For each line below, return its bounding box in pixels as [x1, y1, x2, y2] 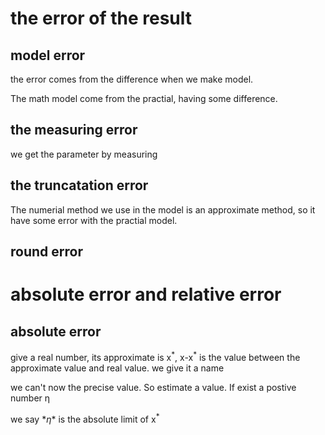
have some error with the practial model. [10, 214, 178, 226]
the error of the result [10, 7, 193, 30]
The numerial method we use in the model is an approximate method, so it [10, 203, 316, 216]
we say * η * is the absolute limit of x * [10, 411, 160, 425]
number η [10, 392, 51, 404]
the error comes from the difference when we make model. [10, 73, 254, 85]
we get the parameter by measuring [10, 148, 158, 160]
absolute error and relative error [10, 283, 282, 306]
